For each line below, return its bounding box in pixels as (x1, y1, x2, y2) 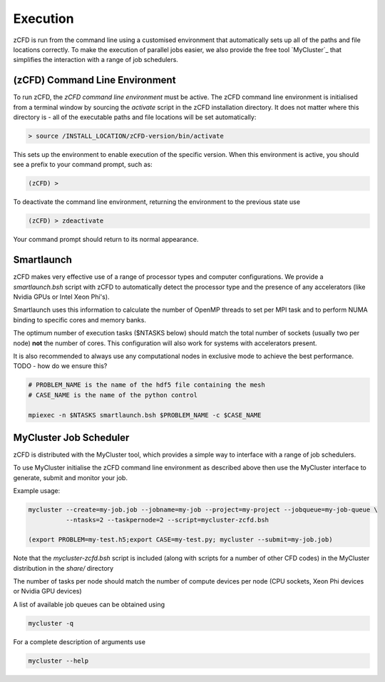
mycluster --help (28, 656, 89, 665)
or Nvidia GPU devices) (13, 587, 82, 596)
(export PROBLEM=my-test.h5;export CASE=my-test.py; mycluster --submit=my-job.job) (28, 536, 333, 544)
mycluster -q (28, 619, 74, 627)
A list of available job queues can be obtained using (13, 600, 165, 609)
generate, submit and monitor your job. (13, 473, 128, 482)
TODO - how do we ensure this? (13, 362, 108, 370)
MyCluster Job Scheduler (13, 432, 130, 444)
